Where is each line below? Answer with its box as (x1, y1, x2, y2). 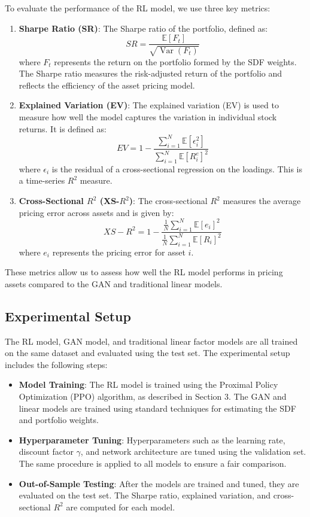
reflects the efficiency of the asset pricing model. (19, 78, 195, 91)
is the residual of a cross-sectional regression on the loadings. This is (51, 162, 302, 175)
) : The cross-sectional (129, 194, 208, 207)
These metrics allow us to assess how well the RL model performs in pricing (5, 266, 283, 278)
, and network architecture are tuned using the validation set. (80, 445, 306, 458)
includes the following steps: (5, 358, 108, 370)
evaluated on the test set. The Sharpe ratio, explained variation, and (19, 489, 271, 501)
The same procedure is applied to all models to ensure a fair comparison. (19, 457, 287, 470)
